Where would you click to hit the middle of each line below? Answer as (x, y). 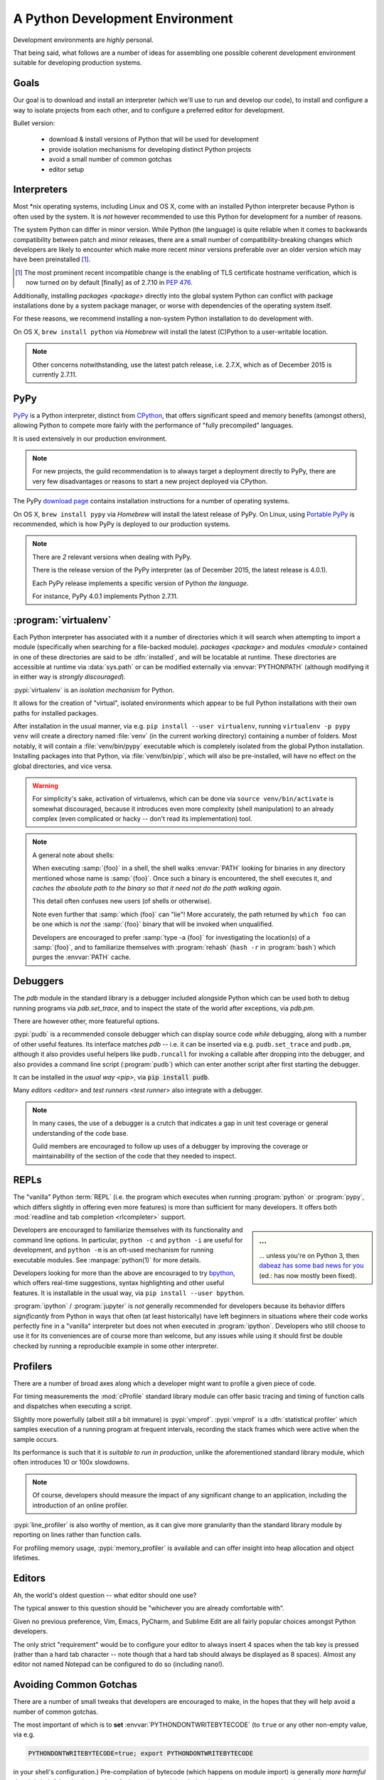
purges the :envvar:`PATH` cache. (82, 957)
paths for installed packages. (56, 713)
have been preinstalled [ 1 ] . (52, 259)
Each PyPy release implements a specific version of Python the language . (140, 583)
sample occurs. (36, 1439)
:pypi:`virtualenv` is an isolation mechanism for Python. (94, 690)
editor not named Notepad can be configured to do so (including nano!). (119, 1664)
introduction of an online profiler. (80, 1505)
